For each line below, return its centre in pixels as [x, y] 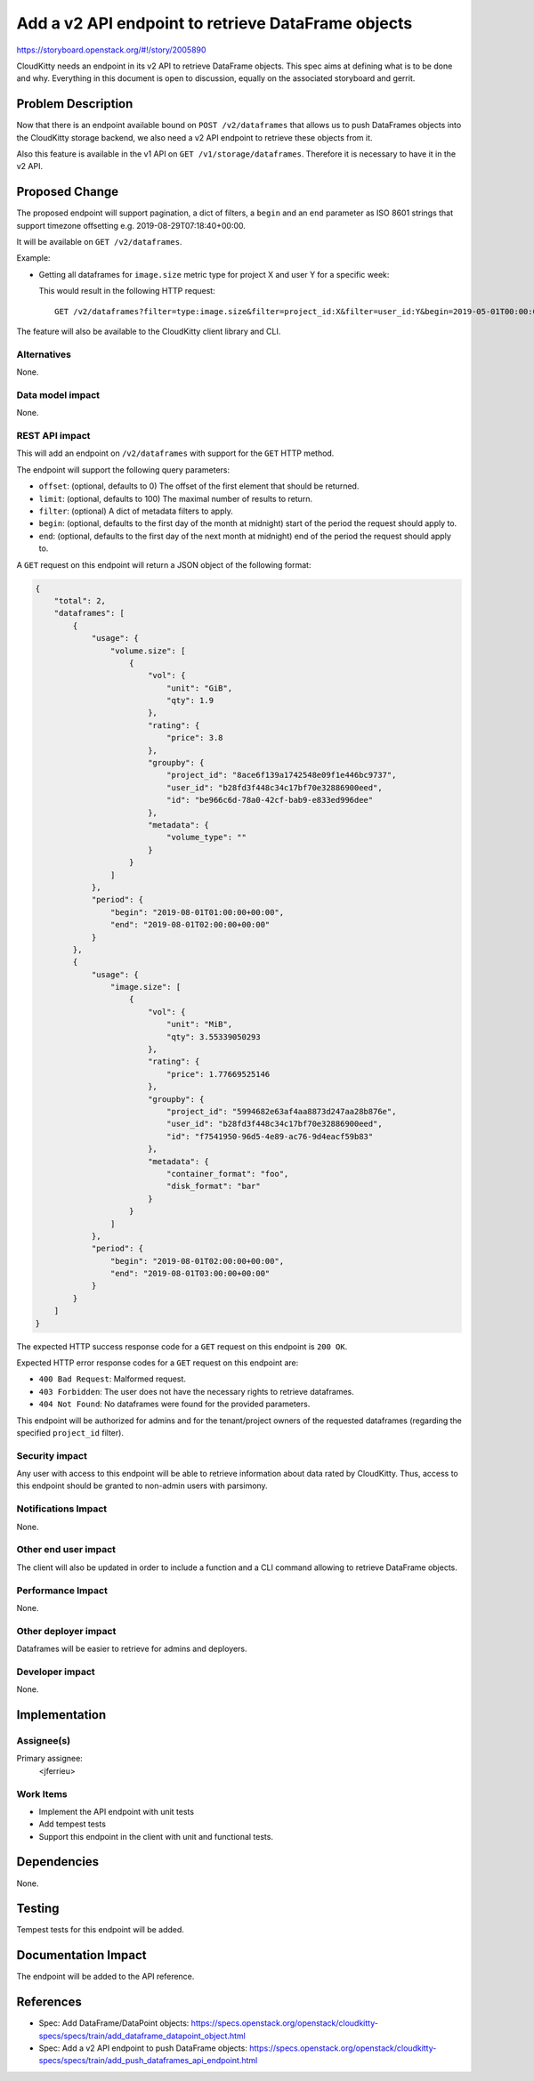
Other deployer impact [66, 1631]
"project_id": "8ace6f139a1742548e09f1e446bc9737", [281, 775]
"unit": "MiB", [199, 1024]
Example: [33, 258]
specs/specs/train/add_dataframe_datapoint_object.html [142, 2036]
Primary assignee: [50, 1759]
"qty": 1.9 [190, 700]
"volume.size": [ [148, 651]
